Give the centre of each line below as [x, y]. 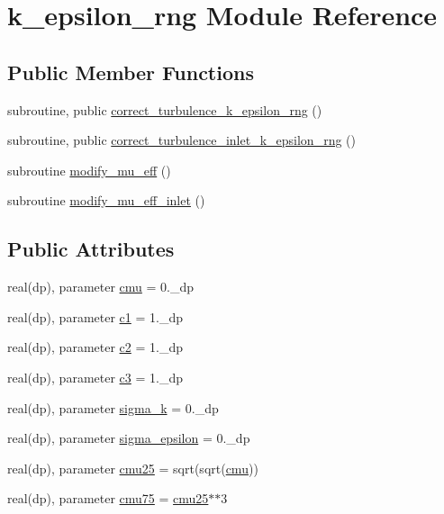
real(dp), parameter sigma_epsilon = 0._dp [129, 438]
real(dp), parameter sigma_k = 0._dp [113, 407]
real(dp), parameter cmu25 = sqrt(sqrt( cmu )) [133, 468]
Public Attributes [91, 249]
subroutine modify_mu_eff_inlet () [106, 200]
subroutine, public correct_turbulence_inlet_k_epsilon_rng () [181, 140]
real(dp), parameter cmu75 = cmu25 [108, 498]
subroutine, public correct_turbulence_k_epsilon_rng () [165, 109]
